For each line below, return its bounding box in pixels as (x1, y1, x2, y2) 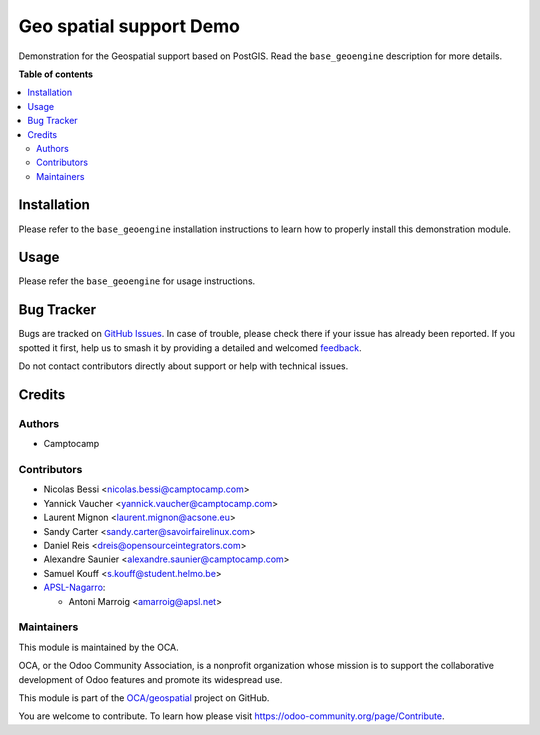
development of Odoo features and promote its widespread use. (18, 673, 283, 685)
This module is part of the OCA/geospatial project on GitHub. (18, 691, 270, 704)
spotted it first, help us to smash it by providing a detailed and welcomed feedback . (18, 341, 362, 354)
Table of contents (18, 68, 94, 80)
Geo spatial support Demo (18, 15, 240, 37)
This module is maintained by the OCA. (18, 641, 179, 653)
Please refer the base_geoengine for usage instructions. (18, 275, 256, 287)
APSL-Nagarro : (43, 581, 106, 594)
